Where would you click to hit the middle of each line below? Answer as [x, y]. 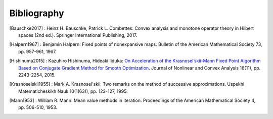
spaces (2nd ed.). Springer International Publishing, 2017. [78, 35]
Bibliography [37, 13]
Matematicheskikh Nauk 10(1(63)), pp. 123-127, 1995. [73, 91]
